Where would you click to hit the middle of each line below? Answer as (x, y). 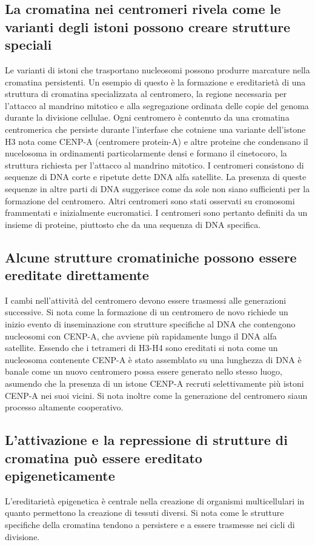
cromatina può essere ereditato (104, 457)
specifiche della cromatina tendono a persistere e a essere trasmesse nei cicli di (150, 524)
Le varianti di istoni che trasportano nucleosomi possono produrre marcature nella (157, 69)
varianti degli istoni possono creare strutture (148, 26)
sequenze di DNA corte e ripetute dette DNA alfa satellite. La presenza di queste (156, 177)
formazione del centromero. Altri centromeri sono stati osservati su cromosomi (150, 200)
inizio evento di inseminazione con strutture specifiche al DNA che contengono (150, 324)
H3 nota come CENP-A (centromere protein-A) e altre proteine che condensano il (157, 141)
